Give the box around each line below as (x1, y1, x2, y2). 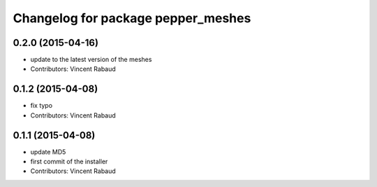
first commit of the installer (30, 157, 108, 166)
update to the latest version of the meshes (30, 56, 152, 64)
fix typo (30, 101, 52, 110)
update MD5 (30, 147, 66, 156)
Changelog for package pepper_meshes (13, 10, 251, 26)
